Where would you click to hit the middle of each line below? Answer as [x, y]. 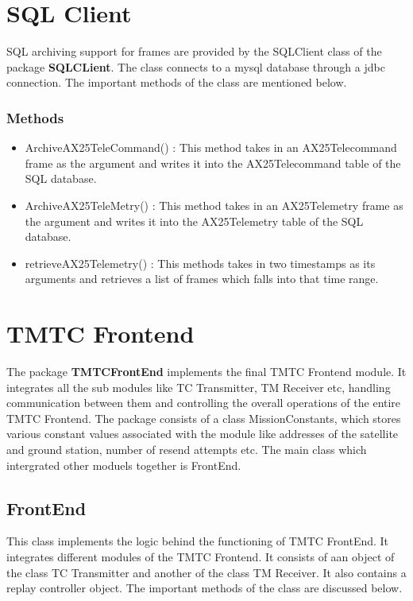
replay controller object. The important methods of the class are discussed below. [205, 588]
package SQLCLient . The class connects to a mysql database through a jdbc [196, 66]
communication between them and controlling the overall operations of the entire [204, 403]
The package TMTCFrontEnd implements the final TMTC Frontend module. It [206, 371]
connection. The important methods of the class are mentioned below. [177, 82]
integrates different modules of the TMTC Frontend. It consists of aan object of [201, 556]
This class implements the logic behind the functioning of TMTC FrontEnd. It [198, 541]
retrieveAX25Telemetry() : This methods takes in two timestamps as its [200, 263]
